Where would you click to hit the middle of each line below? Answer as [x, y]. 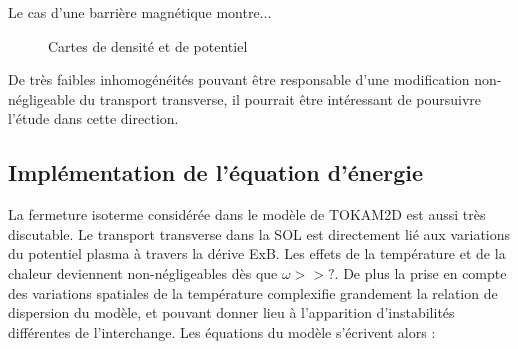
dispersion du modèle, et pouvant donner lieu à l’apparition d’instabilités [231, 312]
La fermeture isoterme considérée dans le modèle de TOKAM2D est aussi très [247, 214]
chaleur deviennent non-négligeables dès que [143, 272]
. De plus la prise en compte [420, 272]
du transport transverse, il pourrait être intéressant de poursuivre [280, 98]
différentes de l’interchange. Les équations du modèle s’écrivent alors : [222, 331]
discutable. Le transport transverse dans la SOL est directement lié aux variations [259, 233]
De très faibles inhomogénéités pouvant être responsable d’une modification [239, 79]
